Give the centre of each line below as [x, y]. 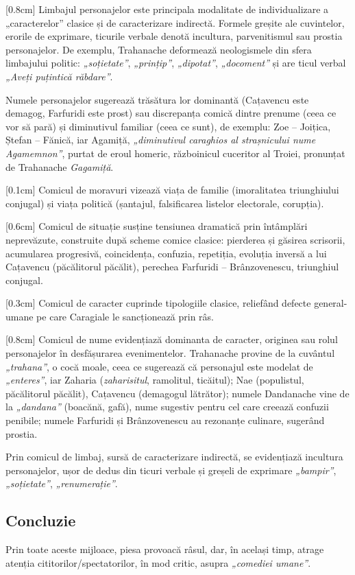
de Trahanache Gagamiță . [60, 166]
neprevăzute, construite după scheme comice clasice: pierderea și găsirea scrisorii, [175, 239]
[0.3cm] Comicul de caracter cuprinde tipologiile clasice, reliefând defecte [158, 303]
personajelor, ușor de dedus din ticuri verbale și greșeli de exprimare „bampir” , [171, 470]
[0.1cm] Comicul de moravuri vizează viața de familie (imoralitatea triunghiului [172, 190]
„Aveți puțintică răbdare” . [59, 76]
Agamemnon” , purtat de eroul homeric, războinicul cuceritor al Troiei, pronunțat [175, 153]
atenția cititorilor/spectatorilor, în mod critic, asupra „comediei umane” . [158, 562]
